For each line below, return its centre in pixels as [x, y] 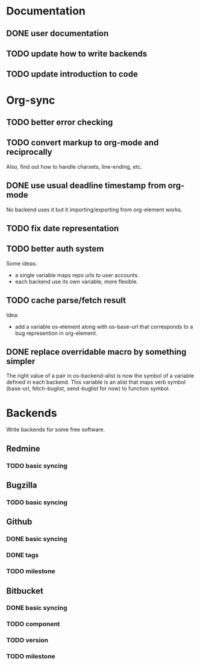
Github [19, 522]
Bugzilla [22, 485]
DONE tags [23, 555]
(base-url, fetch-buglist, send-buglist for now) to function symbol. [88, 389]
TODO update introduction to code [72, 74]
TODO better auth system [55, 249]
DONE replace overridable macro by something [96, 351]
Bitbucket [25, 591]
